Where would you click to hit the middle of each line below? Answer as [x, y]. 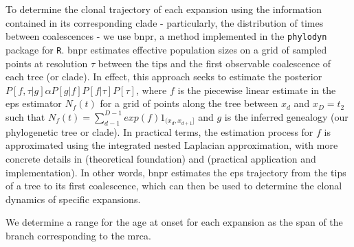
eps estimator [34, 103]
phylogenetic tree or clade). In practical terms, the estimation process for [159, 131]
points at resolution [47, 63]
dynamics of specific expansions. [73, 199]
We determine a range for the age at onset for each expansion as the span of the [174, 222]
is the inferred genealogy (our [286, 116]
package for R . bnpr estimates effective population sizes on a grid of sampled [166, 49]
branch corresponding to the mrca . [78, 235]
